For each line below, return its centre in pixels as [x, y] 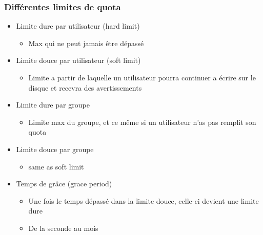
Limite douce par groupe [55, 149]
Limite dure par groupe [53, 105]
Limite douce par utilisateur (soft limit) [78, 60]
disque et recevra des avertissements [85, 87]
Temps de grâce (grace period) [64, 184]
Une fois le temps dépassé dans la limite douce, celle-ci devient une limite [144, 200]
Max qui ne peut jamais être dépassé [86, 43]
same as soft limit [56, 166]
